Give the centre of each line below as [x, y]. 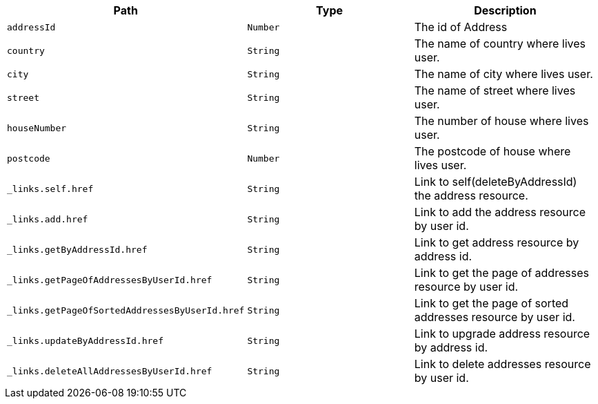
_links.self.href [50, 189]
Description [505, 10]
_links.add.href [48, 219]
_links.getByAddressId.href [77, 249]
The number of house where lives [501, 121]
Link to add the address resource [500, 212]
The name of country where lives [500, 44]
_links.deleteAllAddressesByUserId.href [110, 371]
